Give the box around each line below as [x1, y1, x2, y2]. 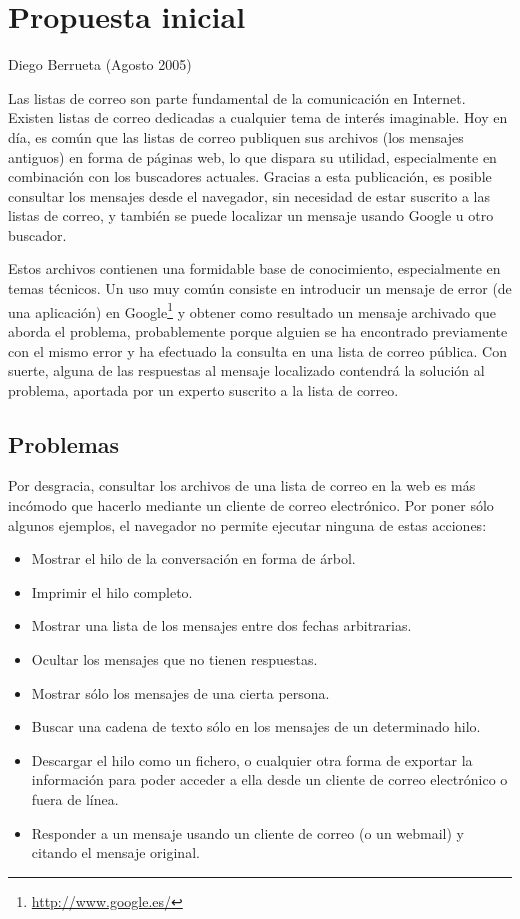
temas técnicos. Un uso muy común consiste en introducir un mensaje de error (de [8, 278, 512, 299]
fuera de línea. [31, 789, 119, 810]
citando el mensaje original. [31, 842, 200, 863]
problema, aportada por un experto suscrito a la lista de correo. [8, 379, 399, 400]
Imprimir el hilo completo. [31, 581, 193, 602]
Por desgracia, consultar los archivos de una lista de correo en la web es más [8, 475, 476, 496]
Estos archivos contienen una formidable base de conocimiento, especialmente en [8, 258, 501, 279]
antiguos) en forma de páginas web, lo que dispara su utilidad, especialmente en [8, 146, 497, 167]
